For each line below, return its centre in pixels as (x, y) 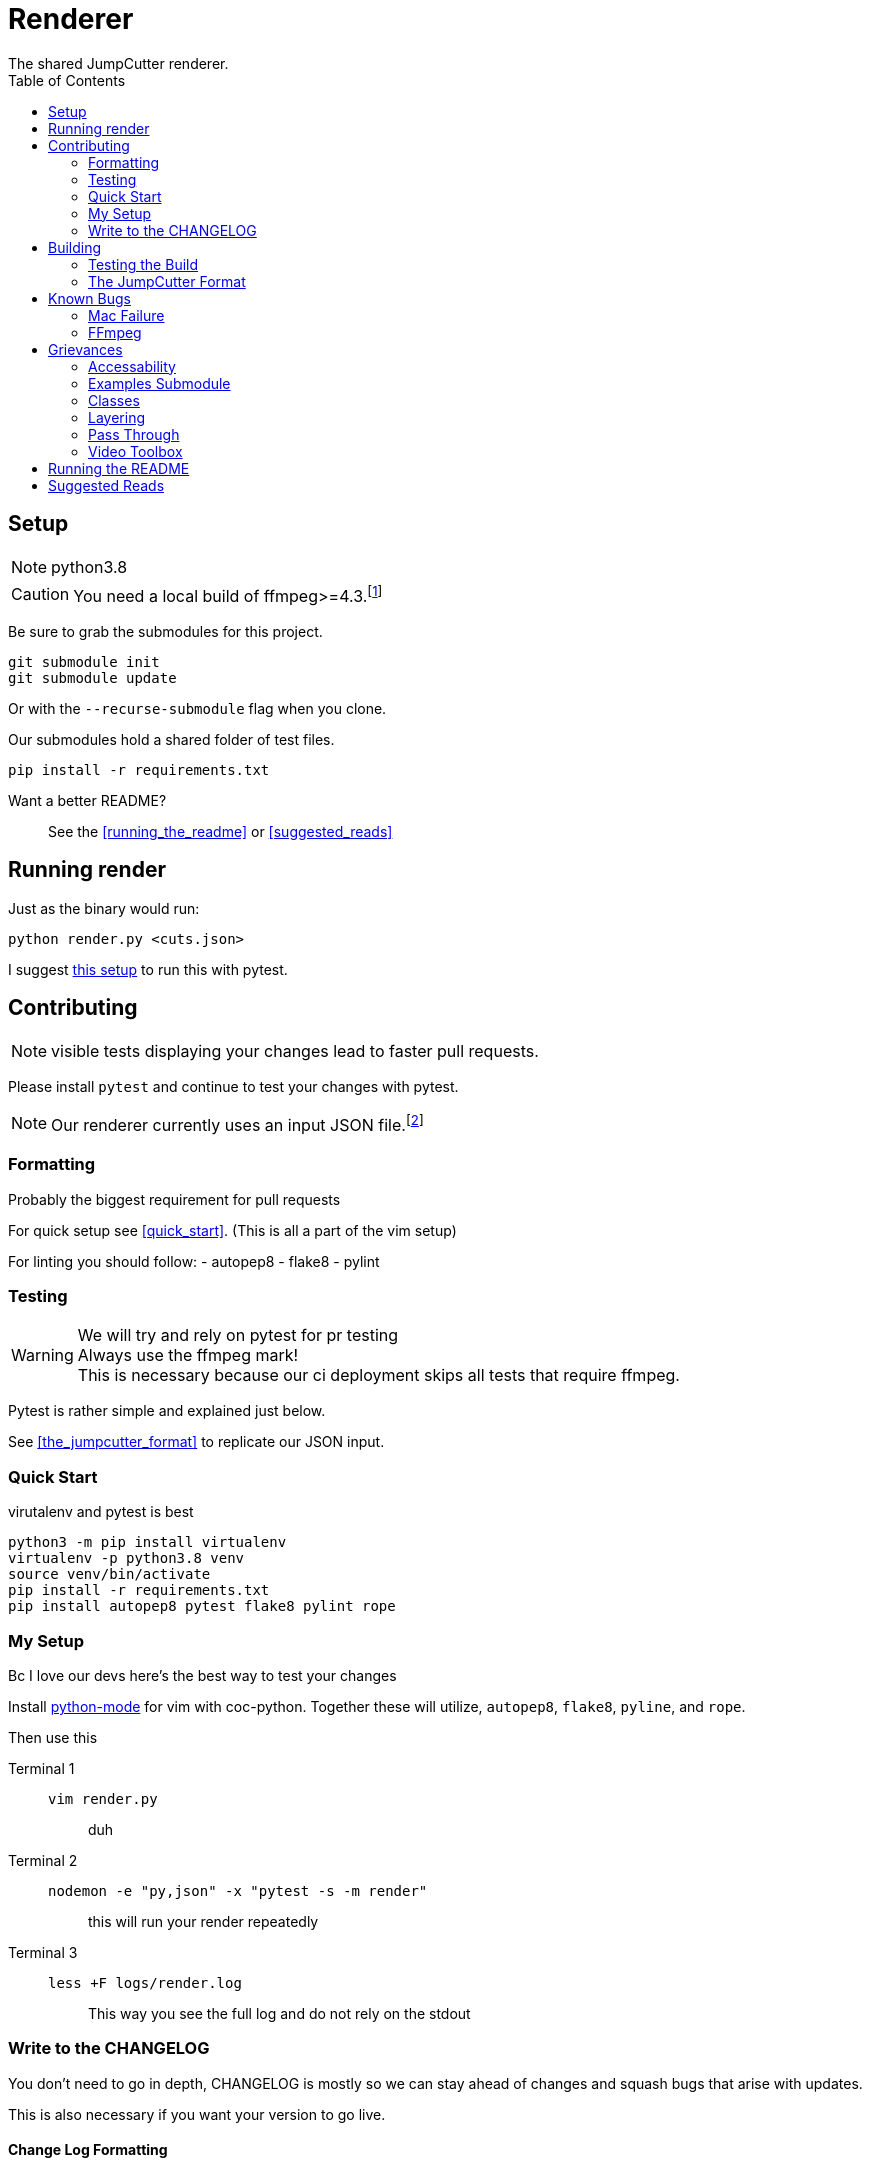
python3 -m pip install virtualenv (147, 1542)
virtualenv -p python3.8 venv (126, 1558)
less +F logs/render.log (145, 1982)
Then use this (53, 1737)
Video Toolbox (135, 451)
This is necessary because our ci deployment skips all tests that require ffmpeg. (378, 1375)
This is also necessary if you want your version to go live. (197, 2114)
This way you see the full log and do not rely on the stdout (279, 2013)
